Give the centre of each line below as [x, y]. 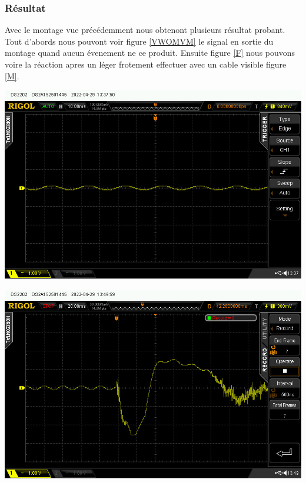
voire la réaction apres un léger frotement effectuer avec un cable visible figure [146, 64]
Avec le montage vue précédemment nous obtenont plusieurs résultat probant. [145, 30]
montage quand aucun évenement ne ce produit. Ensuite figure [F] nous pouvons [150, 53]
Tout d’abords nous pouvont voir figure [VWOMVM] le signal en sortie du [139, 41]
